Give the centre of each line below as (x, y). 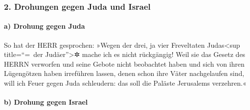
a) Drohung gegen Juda (45, 26)
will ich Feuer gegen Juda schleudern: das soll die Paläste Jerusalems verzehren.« (125, 83)
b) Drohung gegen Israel (46, 102)
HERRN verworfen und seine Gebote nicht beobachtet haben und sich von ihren (124, 64)
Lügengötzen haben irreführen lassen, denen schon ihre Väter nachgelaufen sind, (124, 73)
